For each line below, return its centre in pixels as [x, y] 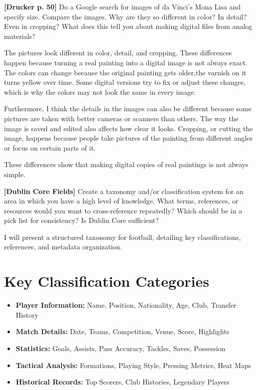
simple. [15, 174]
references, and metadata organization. [63, 247]
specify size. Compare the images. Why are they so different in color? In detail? [126, 16]
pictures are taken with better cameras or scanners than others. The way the [121, 118]
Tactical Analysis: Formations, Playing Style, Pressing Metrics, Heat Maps [133, 365]
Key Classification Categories [107, 281]
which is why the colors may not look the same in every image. [100, 92]
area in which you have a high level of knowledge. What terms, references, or [121, 201]
